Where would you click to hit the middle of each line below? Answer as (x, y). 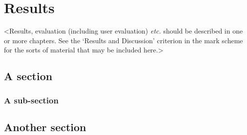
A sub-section (31, 100)
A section (28, 76)
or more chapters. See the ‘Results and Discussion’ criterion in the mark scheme (123, 40)
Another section (45, 127)
